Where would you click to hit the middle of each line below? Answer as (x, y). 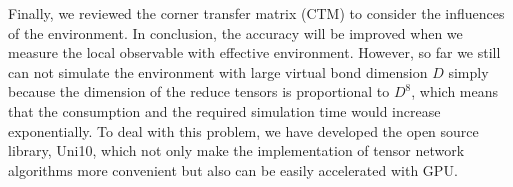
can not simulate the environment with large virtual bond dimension (218, 71)
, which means (455, 91)
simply (468, 71)
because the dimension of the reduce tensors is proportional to (199, 91)
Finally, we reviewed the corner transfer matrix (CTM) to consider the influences (256, 13)
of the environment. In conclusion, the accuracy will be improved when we (235, 32)
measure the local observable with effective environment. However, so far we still (254, 52)
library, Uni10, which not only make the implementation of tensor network (236, 150)
